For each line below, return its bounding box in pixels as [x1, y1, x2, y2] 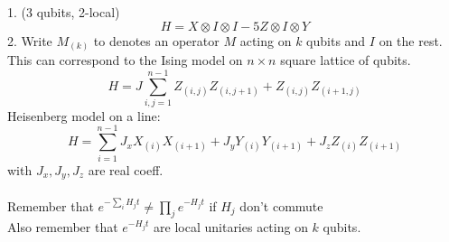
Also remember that [7, 218, 118, 237]
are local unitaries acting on [154, 218, 308, 237]
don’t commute [239, 196, 323, 215]
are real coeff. [88, 160, 164, 179]
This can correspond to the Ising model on [7, 51, 243, 70]
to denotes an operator [93, 31, 220, 50]
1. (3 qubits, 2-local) [7, 3, 120, 21]
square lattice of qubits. [280, 51, 411, 70]
